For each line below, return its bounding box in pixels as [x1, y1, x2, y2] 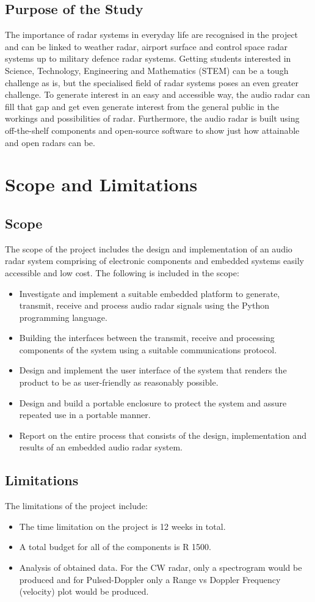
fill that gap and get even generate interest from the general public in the [5, 100, 280, 112]
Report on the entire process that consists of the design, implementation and [19, 428, 306, 441]
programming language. [19, 310, 107, 323]
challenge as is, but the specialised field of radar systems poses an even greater [5, 76, 299, 89]
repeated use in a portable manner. [19, 408, 151, 421]
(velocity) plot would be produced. [19, 585, 149, 598]
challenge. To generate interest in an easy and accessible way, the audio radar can [5, 88, 310, 101]
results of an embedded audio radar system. [19, 441, 183, 453]
